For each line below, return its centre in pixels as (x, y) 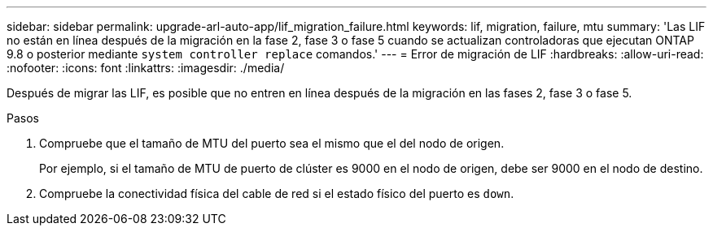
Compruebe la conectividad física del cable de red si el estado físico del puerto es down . (277, 193)
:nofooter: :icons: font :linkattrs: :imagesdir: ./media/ (146, 68)
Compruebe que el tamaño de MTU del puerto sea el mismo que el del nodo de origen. (272, 143)
